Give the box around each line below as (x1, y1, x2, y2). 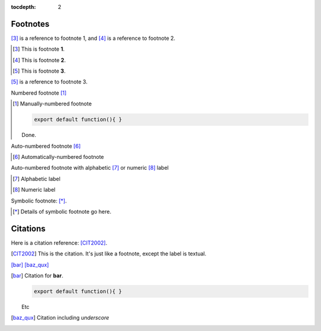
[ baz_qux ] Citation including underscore (11, 314, 109, 321)
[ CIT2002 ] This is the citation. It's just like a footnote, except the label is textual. (11, 250, 206, 257)
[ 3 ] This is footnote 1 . (12, 45, 65, 53)
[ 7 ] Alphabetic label (12, 175, 61, 182)
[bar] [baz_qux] (11, 261, 49, 268)
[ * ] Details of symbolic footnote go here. (12, 208, 112, 215)
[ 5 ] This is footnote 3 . (12, 67, 66, 74)
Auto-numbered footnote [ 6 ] (11, 142, 81, 149)
